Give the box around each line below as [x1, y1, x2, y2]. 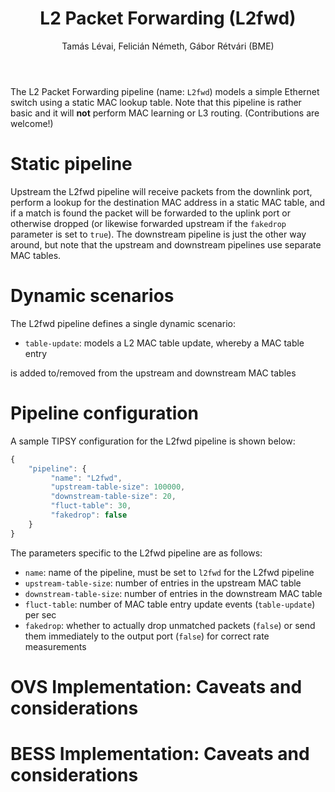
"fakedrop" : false [50, 510, 128, 520]
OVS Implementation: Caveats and [10, 675, 303, 698]
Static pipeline [10, 153, 133, 176]
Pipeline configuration [10, 402, 199, 424]
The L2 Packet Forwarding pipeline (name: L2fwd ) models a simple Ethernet [10, 85, 320, 97]
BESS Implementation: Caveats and [10, 743, 310, 765]
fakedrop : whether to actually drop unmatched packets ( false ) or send [24, 619, 316, 631]
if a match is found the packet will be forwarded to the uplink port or [10, 207, 291, 219]
